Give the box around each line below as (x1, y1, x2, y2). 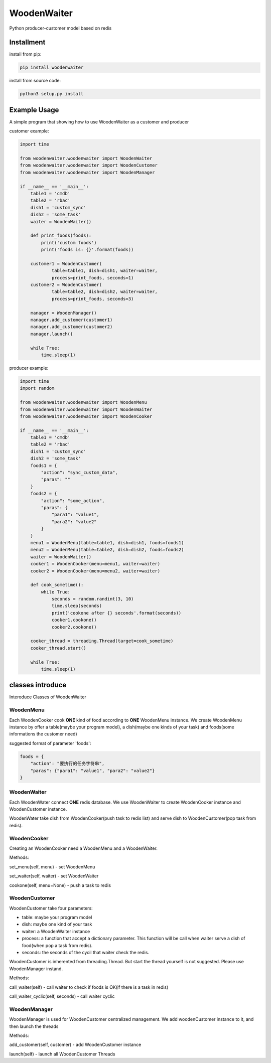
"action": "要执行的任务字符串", (30, 761, 105, 767)
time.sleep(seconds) (51, 603, 102, 609)
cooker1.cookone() (51, 617, 97, 623)
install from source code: (9, 78, 61, 84)
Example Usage (9, 105, 59, 114)
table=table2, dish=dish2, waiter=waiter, (51, 289, 158, 294)
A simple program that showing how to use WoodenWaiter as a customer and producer (9, 118, 189, 125)
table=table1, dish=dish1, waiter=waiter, (51, 268, 158, 273)
